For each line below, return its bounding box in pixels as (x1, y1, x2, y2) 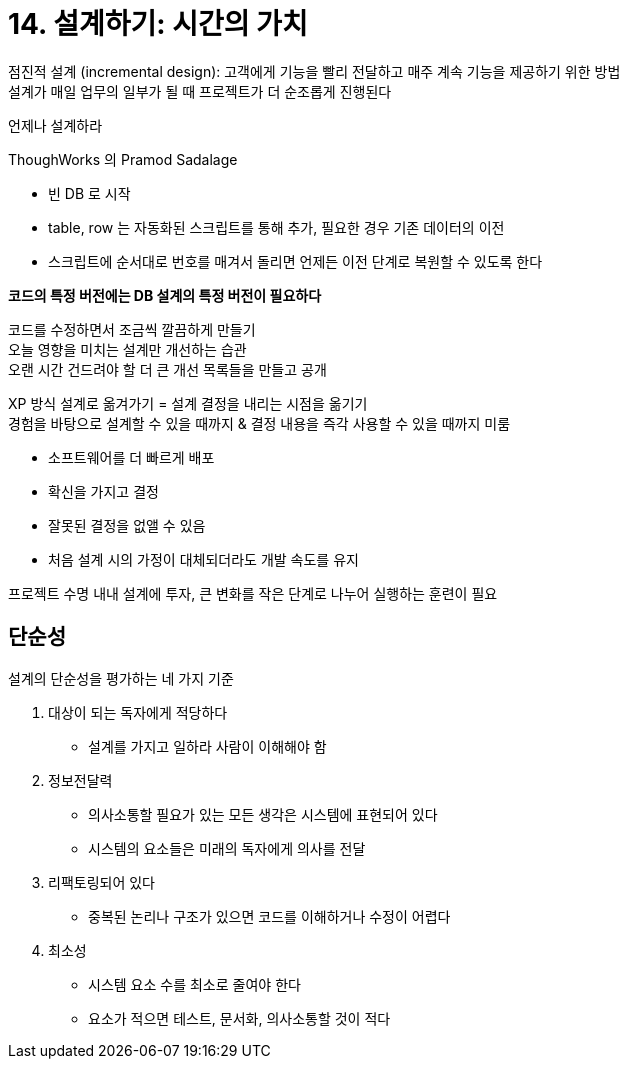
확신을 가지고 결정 (48, 482, 159, 500)
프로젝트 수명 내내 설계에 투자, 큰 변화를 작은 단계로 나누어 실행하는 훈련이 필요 (8, 584, 498, 602)
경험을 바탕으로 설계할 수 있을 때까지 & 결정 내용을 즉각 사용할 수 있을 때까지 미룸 (8, 414, 511, 432)
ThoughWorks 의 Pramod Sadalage (8, 150, 238, 168)
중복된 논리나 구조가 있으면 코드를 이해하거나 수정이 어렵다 (88, 907, 451, 925)
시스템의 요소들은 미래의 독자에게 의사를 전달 (88, 839, 366, 857)
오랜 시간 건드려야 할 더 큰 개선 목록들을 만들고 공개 (8, 360, 327, 378)
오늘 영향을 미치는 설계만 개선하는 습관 (8, 340, 247, 358)
